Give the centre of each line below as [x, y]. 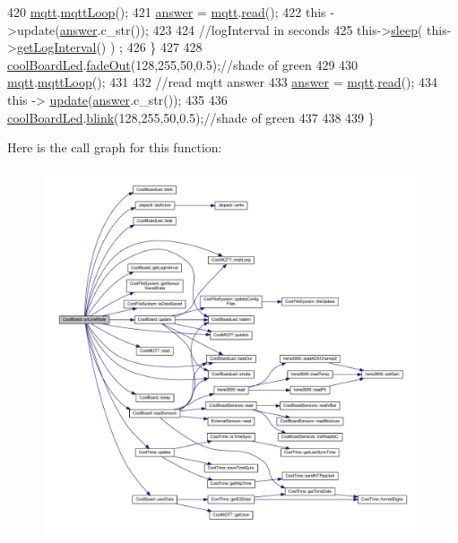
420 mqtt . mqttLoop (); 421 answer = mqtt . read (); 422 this [167, 12]
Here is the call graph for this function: [115, 147]
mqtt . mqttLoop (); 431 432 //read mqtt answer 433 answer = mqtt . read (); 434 [223, 82]
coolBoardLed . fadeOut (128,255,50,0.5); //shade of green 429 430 [183, 64]
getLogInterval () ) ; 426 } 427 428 [109, 47]
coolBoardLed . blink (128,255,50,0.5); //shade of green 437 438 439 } [191, 117]
